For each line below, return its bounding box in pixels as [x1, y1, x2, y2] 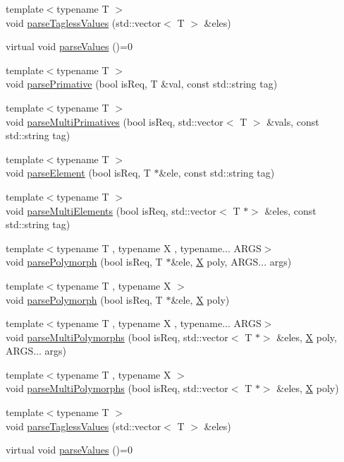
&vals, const [266, 114, 319, 129]
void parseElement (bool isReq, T [6, 165, 151, 180]
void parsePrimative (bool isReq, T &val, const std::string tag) [6, 76, 278, 91]
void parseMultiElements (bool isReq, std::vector [6, 203, 217, 218]
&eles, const [264, 203, 317, 218]
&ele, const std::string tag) [159, 165, 275, 180]
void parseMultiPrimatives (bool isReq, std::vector [6, 114, 223, 129]
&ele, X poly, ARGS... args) [171, 254, 292, 269]
